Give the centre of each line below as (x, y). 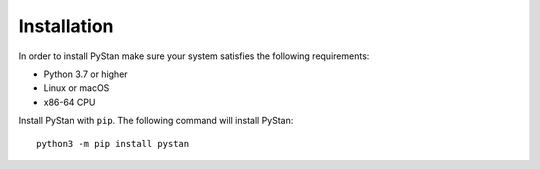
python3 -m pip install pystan (113, 143)
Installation (66, 26)
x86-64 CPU (69, 102)
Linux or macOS (76, 88)
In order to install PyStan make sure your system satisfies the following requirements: (194, 56)
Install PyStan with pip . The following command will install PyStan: (156, 121)
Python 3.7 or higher (86, 74)
